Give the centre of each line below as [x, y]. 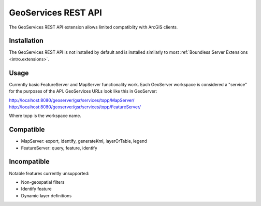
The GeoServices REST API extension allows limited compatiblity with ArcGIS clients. [94, 27]
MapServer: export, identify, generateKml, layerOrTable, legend [84, 141]
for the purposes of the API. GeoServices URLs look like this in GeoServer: [83, 91]
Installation [26, 41]
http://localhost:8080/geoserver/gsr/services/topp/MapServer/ [72, 100]
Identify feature [36, 189]
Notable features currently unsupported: [49, 173]
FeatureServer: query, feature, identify [59, 148]
